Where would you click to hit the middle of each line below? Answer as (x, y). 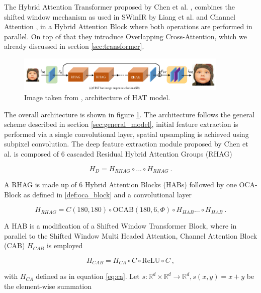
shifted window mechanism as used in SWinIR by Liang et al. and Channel (120, 16)
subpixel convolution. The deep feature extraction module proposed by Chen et (126, 144)
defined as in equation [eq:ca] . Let (88, 276)
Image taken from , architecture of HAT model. (97, 97)
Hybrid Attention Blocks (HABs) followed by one (161, 184)
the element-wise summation (48, 286)
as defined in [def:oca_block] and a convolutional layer (108, 194)
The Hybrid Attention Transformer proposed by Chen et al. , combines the (119, 7)
